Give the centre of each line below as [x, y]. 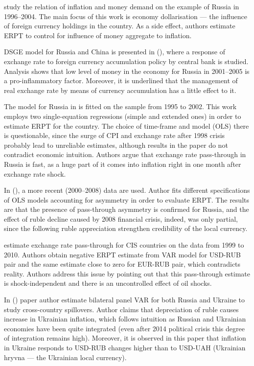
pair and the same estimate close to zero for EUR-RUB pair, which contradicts [122, 264]
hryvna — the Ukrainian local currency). [65, 357]
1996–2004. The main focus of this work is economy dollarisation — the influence [126, 16]
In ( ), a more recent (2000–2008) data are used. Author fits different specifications [127, 190]
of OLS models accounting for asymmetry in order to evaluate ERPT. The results [127, 199]
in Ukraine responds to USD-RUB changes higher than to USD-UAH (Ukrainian [125, 347]
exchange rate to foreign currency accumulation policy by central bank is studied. [126, 61]
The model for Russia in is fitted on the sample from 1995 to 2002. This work [120, 106]
